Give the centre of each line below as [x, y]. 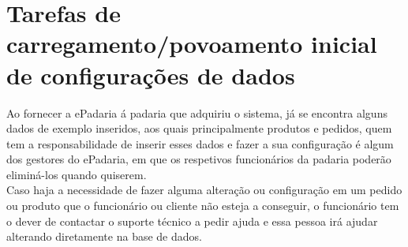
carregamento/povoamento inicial [192, 44]
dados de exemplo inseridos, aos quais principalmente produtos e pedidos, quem [199, 128]
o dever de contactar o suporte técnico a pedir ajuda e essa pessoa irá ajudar [192, 221]
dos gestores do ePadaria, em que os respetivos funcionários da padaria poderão [199, 159]
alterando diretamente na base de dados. [104, 236]
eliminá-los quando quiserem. [77, 174]
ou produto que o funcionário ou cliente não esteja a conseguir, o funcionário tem [203, 206]
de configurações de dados [151, 75]
